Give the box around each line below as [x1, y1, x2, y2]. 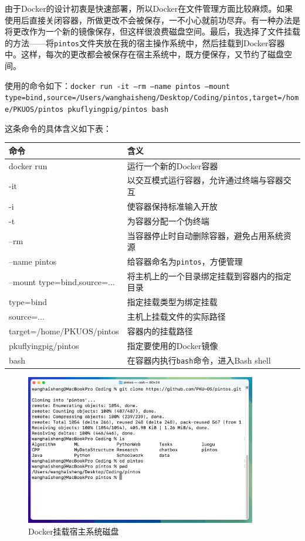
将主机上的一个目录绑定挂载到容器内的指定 [127, 269, 292, 282]
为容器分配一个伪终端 [127, 214, 209, 227]
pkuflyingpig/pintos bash [67, 105, 169, 114]
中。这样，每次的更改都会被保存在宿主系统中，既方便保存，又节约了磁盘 [5, 48, 284, 60]
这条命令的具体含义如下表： [5, 122, 111, 134]
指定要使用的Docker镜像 [127, 339, 218, 351]
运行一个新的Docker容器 [127, 159, 218, 172]
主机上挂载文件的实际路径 [127, 310, 226, 323]
